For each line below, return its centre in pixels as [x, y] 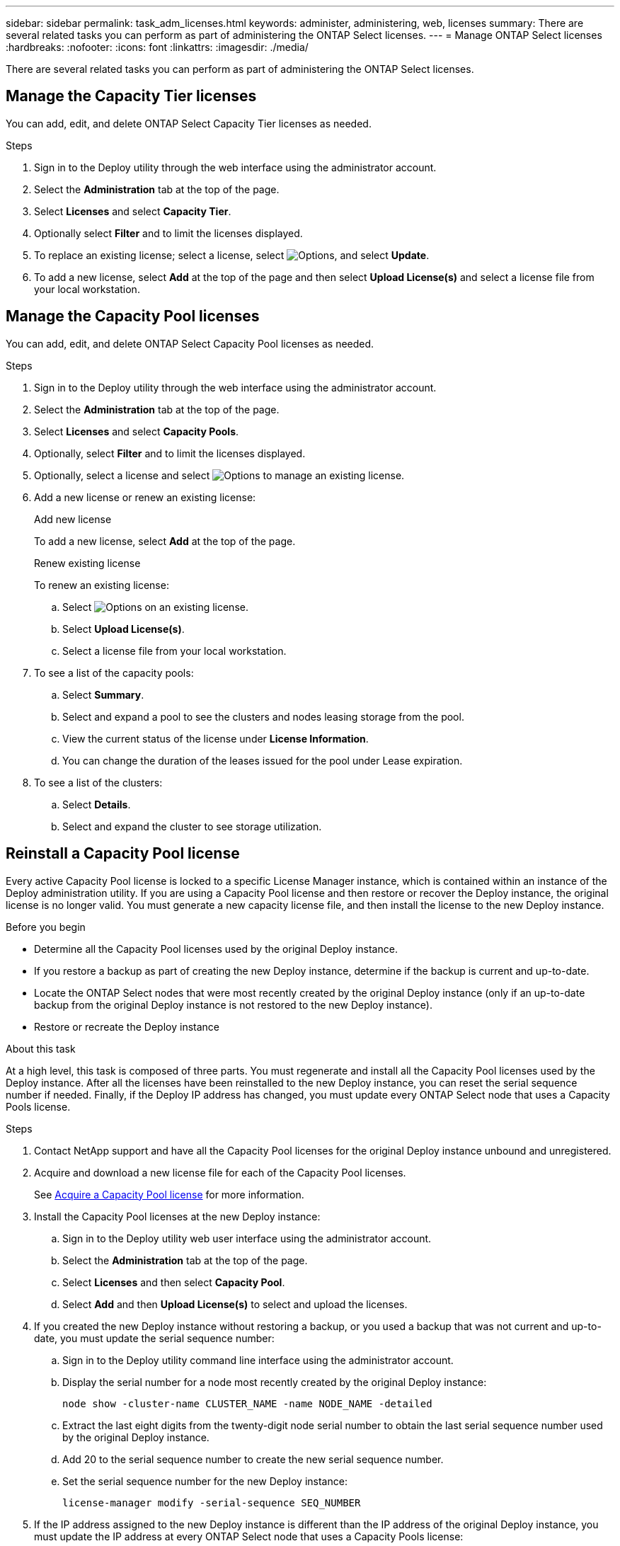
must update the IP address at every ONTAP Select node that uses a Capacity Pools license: [249, 1536]
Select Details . [97, 804]
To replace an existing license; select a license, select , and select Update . [232, 255]
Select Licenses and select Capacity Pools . [137, 431]
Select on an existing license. [155, 607]
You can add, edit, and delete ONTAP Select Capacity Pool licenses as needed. [190, 343]
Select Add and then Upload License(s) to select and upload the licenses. [235, 1304]
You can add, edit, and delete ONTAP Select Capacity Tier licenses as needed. [189, 123]
